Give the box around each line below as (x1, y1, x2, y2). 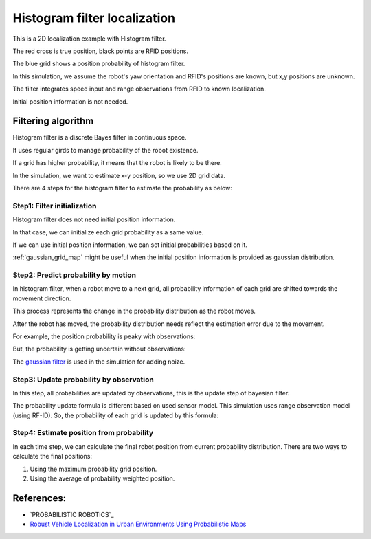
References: (12, 492, 67, 504)
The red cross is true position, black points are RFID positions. (12, 47, 189, 55)
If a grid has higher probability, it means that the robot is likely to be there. (12, 159, 223, 167)
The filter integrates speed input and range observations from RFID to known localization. (12, 85, 266, 93)
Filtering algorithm (12, 115, 94, 127)
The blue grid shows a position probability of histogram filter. (12, 59, 185, 68)
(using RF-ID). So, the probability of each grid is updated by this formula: (12, 411, 219, 419)
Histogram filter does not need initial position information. (12, 215, 176, 223)
